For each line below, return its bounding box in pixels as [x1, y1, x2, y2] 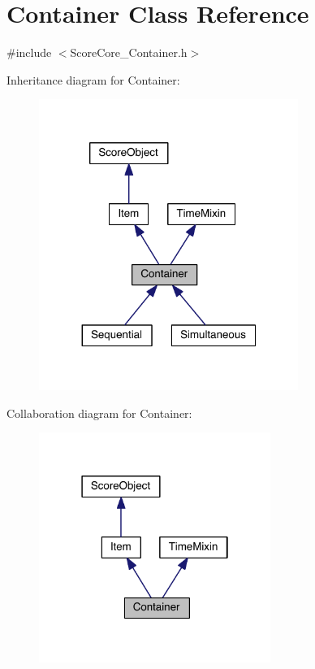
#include [6, 44, 52, 61]
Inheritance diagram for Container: [6, 71, 180, 88]
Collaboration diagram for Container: [6, 404, 192, 421]
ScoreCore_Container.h [70, 44, 188, 61]
